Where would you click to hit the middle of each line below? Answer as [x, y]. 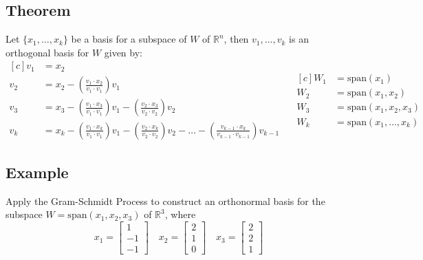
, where [180, 214]
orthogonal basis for [47, 52]
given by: [123, 52]
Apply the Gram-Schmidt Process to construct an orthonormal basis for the [165, 201]
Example [37, 172]
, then [236, 39]
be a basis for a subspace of [129, 39]
